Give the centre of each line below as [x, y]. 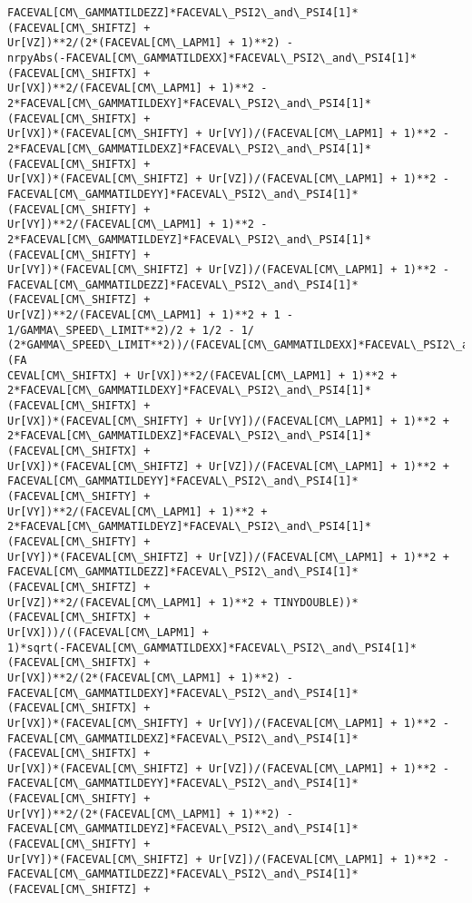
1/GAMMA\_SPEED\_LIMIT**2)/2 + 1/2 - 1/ [131, 330]
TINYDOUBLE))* [316, 602]
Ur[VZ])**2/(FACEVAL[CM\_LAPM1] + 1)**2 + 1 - [150, 315]
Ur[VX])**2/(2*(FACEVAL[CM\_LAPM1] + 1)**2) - [150, 677]
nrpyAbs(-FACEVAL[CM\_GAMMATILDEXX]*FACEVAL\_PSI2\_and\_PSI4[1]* [212, 58]
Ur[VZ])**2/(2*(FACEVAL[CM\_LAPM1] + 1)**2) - [150, 43]
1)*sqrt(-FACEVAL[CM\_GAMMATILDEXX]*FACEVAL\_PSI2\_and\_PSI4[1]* [212, 648]
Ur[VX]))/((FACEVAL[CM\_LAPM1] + [108, 632]
